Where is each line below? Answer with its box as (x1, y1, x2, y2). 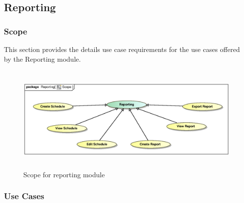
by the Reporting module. (4, 53, 81, 64)
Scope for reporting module (23, 169, 105, 179)
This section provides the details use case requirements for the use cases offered (4, 44, 240, 54)
